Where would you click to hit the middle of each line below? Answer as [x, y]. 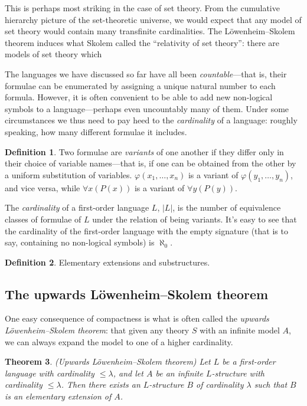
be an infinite [179, 373]
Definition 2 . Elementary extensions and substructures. [107, 262]
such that [271, 384]
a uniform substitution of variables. [68, 174]
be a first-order [249, 361]
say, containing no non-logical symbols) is [80, 242]
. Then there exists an [101, 384]
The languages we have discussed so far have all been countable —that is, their [146, 73]
